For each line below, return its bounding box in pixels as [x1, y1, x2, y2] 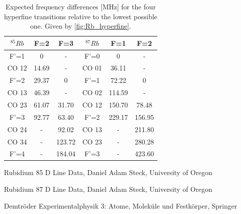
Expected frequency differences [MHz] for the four [5, 1, 156, 11]
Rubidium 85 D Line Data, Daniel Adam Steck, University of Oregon [4, 167, 212, 178]
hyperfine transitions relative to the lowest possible [4, 11, 157, 21]
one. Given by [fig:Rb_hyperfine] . [30, 21, 131, 31]
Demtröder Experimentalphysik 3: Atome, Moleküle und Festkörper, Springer [4, 200, 237, 211]
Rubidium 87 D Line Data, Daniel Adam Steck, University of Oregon [4, 184, 212, 194]
